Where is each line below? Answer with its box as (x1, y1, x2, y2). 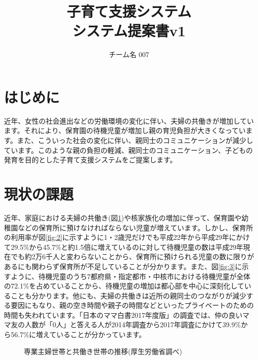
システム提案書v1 (72, 20, 186, 41)
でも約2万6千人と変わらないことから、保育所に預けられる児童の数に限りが (10, 251, 254, 262)
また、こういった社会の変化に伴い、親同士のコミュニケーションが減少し (17, 135, 254, 145)
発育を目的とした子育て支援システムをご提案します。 (4, 154, 177, 165)
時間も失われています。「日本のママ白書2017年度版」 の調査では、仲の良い (4, 309, 243, 320)
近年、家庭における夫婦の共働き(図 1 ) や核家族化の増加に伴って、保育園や (4, 212, 242, 222)
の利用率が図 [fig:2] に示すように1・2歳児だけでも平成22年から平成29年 (4, 232, 229, 242)
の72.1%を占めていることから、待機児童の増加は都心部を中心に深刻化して (4, 281, 245, 291)
